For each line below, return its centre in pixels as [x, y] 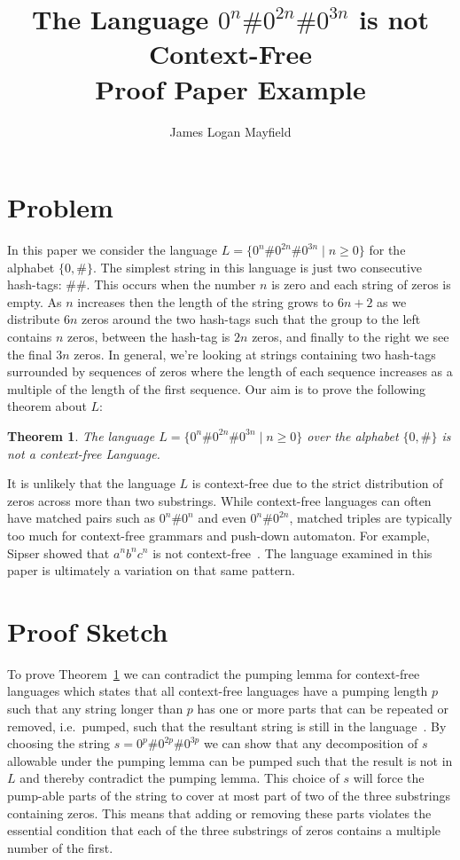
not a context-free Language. [84, 453]
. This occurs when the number [171, 284]
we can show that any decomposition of [311, 743]
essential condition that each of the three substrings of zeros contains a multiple [224, 830]
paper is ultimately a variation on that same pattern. [152, 570]
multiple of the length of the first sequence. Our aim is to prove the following [217, 388]
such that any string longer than [95, 709]
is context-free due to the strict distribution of [317, 483]
